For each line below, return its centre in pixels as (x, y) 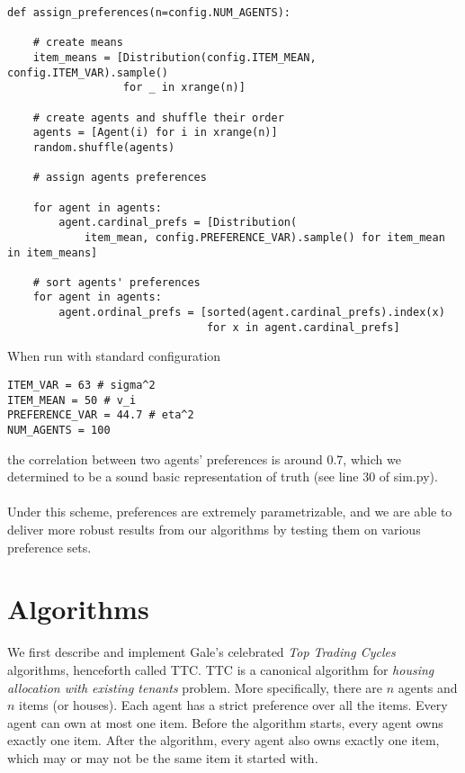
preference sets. (49, 547)
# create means (78, 43)
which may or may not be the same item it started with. (163, 757)
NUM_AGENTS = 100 (59, 430)
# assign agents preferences (120, 178)
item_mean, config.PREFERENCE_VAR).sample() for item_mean (264, 237)
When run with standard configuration (114, 356)
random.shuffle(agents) (104, 147)
